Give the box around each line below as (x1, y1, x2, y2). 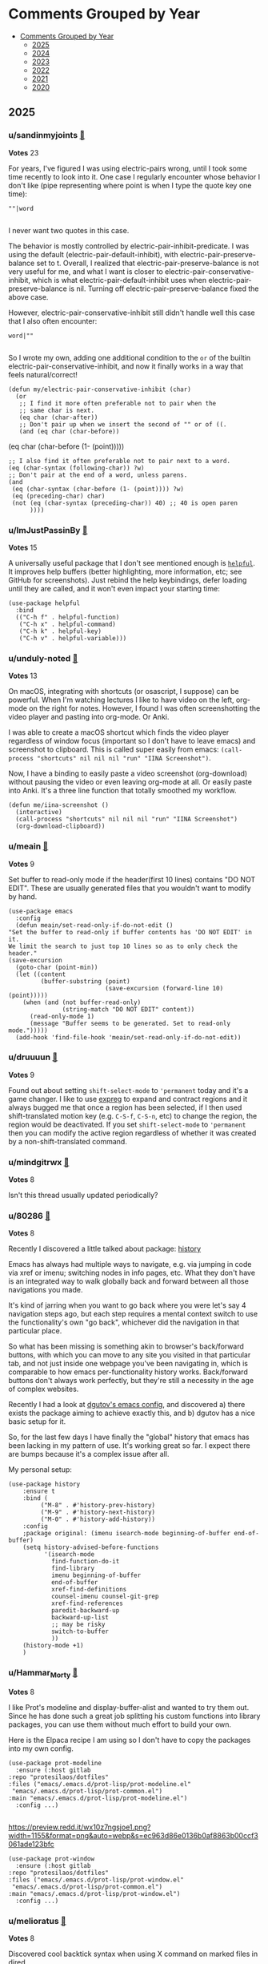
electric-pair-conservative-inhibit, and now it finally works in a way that (8, 361, 244, 371)
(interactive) (15, 809, 62, 817)
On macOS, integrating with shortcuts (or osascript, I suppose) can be (8, 687, 239, 696)
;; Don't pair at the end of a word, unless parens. (8, 470, 188, 479)
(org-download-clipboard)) (15, 822, 106, 830)
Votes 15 (8, 542, 38, 552)
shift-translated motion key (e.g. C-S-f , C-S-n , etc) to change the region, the (8, 1111, 258, 1120)
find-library (50, 1564, 94, 1573)
